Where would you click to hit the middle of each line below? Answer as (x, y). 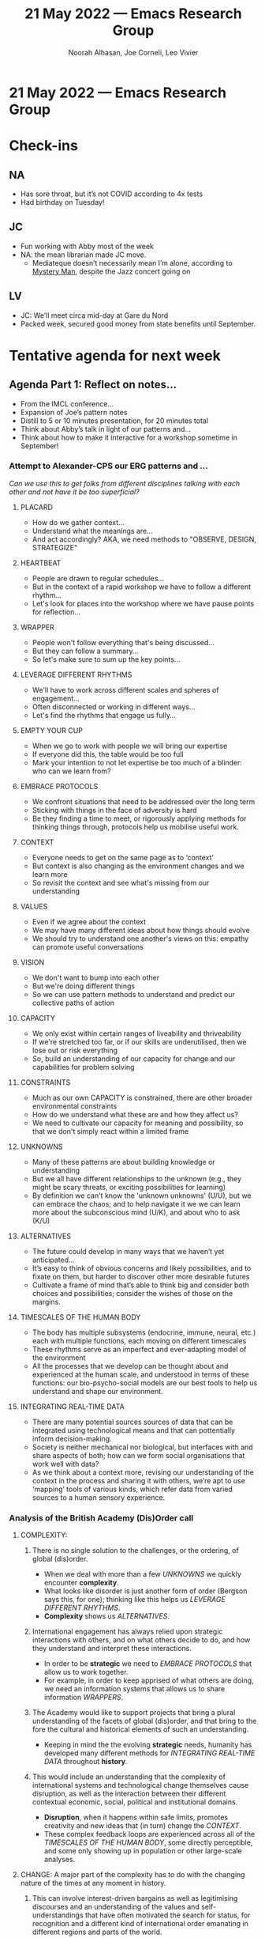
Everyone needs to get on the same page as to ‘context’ (123, 857)
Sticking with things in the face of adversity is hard (114, 810)
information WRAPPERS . (84, 1698)
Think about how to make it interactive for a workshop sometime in (129, 437)
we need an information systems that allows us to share (134, 1689)
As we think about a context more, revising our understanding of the (143, 1472)
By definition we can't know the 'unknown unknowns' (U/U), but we (142, 1196)
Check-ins (43, 146)
